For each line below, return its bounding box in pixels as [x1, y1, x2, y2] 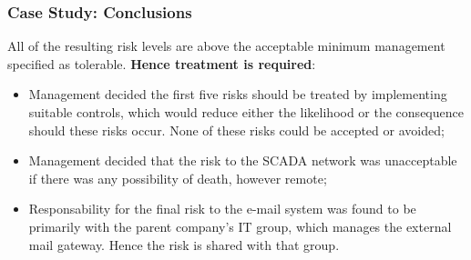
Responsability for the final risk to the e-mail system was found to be [28, 199, 416, 218]
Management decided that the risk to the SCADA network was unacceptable [28, 151, 457, 170]
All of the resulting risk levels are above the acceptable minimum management [7, 36, 445, 55]
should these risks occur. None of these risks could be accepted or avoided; [28, 120, 445, 139]
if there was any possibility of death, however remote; [28, 168, 327, 187]
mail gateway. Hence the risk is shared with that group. [28, 235, 340, 254]
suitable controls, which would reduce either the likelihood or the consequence [28, 103, 464, 121]
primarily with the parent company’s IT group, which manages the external [28, 216, 452, 235]
